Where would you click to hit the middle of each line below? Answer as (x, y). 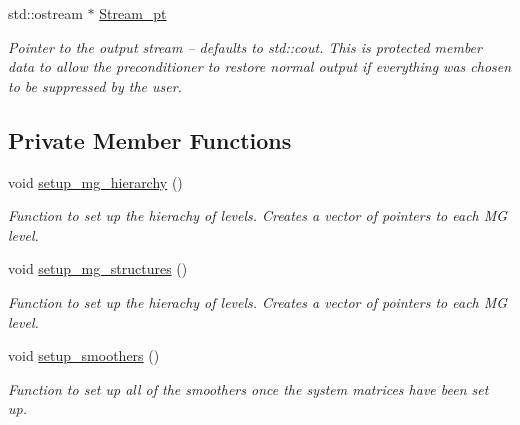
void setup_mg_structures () (98, 268)
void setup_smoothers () (84, 355)
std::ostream (45, 13)
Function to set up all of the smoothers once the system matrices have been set (248, 388)
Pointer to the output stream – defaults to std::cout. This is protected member (245, 46)
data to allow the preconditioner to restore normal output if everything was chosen (260, 66)
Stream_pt (133, 13)
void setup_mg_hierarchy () (95, 181)
